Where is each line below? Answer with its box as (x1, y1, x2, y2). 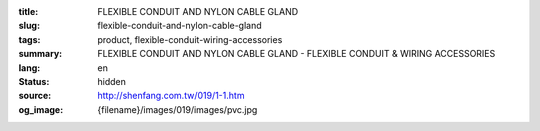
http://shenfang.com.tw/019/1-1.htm (97, 90, 245, 102)
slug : (18, 20, 40, 32)
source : (18, 90, 52, 102)
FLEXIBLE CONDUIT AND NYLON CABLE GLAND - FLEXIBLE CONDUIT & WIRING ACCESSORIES (97, 48, 496, 60)
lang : (18, 61, 41, 74)
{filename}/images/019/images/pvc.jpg (97, 103, 258, 115)
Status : (18, 75, 50, 87)
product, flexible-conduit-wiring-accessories (97, 33, 283, 45)
